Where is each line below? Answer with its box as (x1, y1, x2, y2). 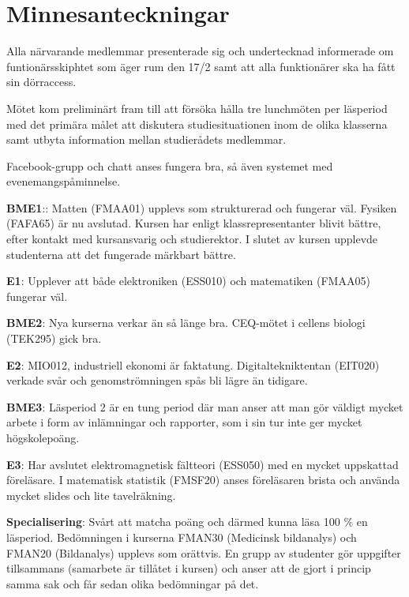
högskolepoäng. (6, 430, 80, 445)
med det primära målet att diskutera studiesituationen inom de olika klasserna (6, 115, 388, 132)
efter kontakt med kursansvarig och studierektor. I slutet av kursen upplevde (6, 231, 378, 247)
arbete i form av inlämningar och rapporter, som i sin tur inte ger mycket (6, 414, 362, 430)
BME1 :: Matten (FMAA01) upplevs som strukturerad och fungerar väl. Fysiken (6, 199, 397, 216)
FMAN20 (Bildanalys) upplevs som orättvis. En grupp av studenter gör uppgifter (6, 544, 401, 561)
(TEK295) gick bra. (6, 330, 102, 347)
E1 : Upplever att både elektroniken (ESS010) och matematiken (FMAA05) (6, 272, 370, 289)
